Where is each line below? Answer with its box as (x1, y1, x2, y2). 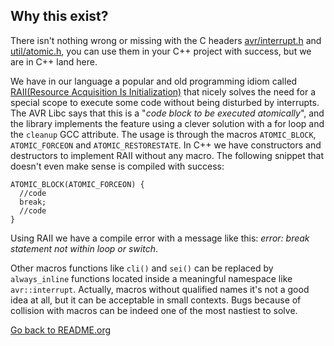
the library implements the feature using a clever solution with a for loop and (10, 117, 325, 129)
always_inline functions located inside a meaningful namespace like (10, 272, 293, 284)
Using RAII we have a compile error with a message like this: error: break (10, 232, 310, 244)
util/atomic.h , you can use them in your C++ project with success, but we (10, 45, 312, 57)
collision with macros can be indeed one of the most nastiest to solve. (10, 304, 298, 316)
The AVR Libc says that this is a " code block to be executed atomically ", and (10, 107, 325, 119)
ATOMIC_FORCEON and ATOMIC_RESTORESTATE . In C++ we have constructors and (10, 139, 322, 151)
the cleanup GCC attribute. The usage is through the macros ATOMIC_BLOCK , (10, 128, 317, 140)
